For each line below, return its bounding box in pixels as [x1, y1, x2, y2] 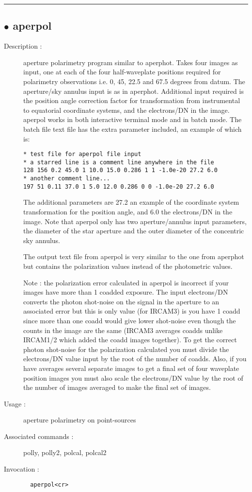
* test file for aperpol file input [23, 151, 142, 158]
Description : [4, 41, 42, 51]
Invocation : [4, 464, 39, 474]
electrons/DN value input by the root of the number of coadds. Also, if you [23, 353, 247, 364]
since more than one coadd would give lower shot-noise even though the [23, 315, 236, 325]
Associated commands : [4, 431, 74, 441]
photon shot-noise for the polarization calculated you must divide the [23, 344, 229, 354]
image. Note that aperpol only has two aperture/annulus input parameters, [23, 216, 247, 226]
